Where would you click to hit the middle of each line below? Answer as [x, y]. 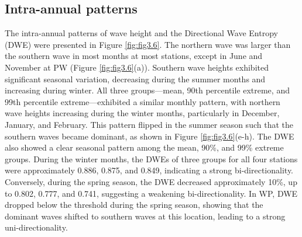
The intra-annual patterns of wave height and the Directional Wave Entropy [141, 33]
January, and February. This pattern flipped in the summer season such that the [149, 124]
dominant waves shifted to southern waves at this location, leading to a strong [145, 216]
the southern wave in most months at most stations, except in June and [134, 56]
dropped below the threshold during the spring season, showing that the [134, 205]
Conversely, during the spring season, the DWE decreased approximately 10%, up [151, 181]
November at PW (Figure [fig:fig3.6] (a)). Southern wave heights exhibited [137, 67]
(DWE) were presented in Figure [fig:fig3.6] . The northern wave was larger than [148, 44]
